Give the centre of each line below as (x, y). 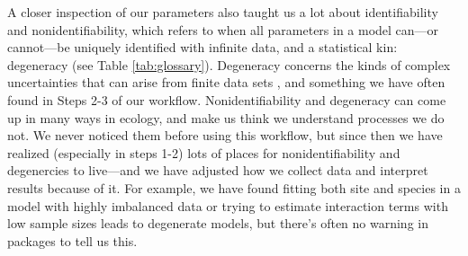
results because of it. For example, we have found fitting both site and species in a (234, 187)
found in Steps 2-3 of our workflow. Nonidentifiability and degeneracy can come (227, 99)
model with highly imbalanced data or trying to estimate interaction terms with (228, 205)
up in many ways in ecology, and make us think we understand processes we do (226, 117)
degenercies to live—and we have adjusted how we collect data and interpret (218, 170)
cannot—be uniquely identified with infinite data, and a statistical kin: (202, 47)
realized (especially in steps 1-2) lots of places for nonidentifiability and (204, 152)
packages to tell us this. (72, 240)
